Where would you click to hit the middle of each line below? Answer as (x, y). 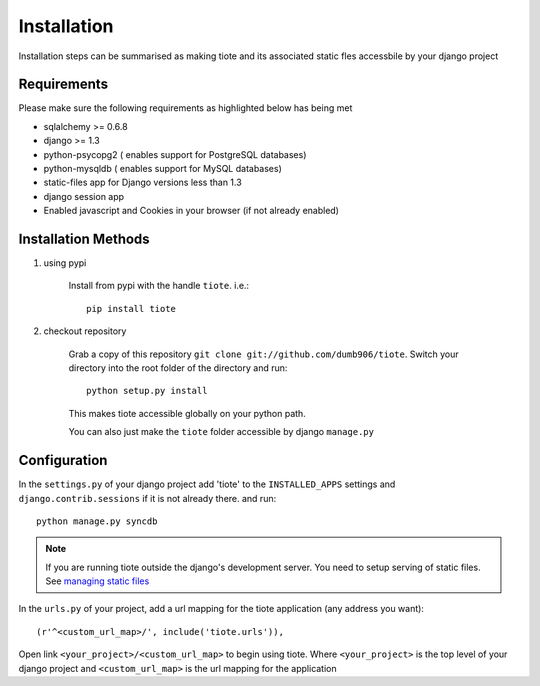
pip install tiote (131, 308)
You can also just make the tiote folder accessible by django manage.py (221, 432)
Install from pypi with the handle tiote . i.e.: (159, 286)
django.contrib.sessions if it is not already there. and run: (147, 498)
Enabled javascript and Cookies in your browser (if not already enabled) (191, 211)
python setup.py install (147, 391)
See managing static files (97, 581)
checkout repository (85, 331)
